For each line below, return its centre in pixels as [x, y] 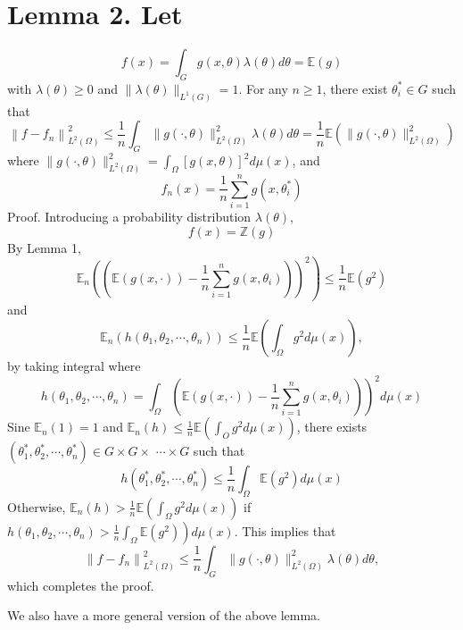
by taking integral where [74, 365]
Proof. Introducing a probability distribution [129, 217]
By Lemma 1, [44, 247]
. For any [263, 88]
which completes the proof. [81, 585]
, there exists [332, 427]
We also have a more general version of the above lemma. [164, 615]
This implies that [289, 530]
